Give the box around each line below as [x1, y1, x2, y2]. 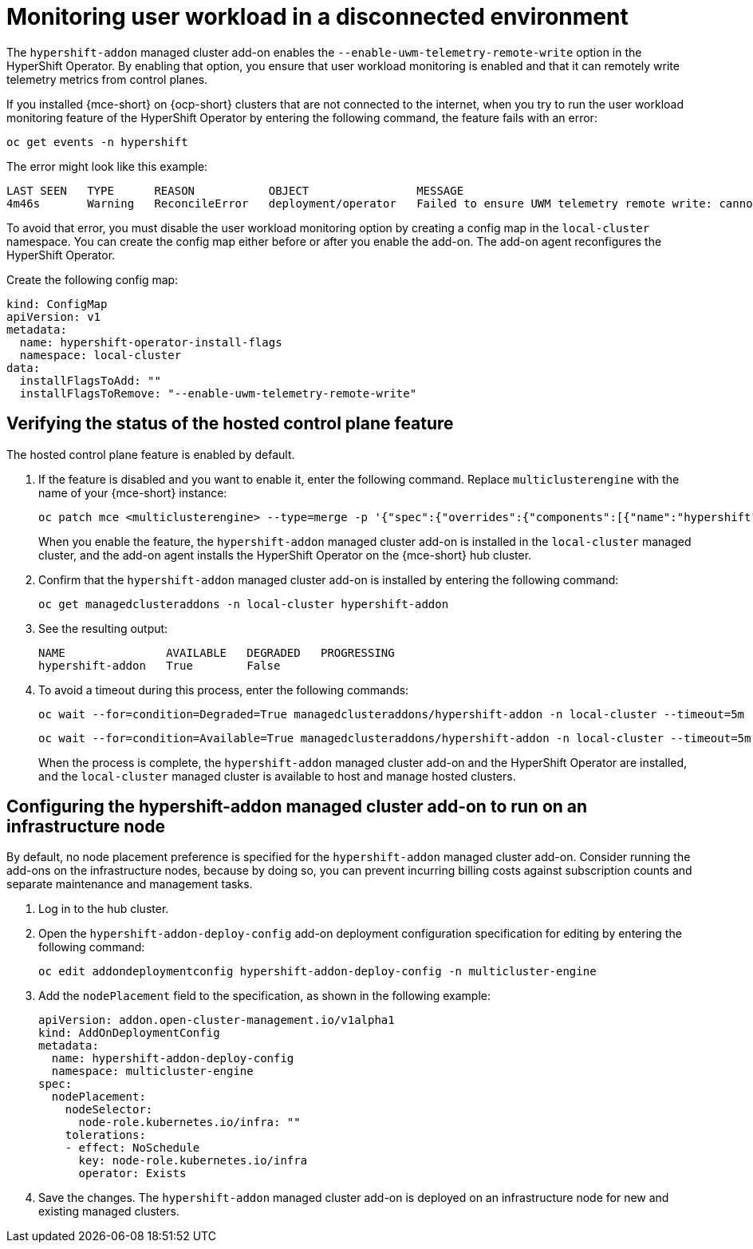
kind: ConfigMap [6, 297, 108, 310]
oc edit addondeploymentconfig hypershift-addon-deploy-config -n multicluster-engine [38, 965, 597, 978]
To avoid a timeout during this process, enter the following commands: [38, 682, 409, 697]
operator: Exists [78, 1167, 187, 1180]
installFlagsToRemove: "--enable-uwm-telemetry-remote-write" [19, 386, 417, 400]
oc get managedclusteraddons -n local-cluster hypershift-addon [38, 597, 449, 611]
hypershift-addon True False [38, 658, 281, 672]
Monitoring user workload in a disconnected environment [6, 3, 629, 30]
